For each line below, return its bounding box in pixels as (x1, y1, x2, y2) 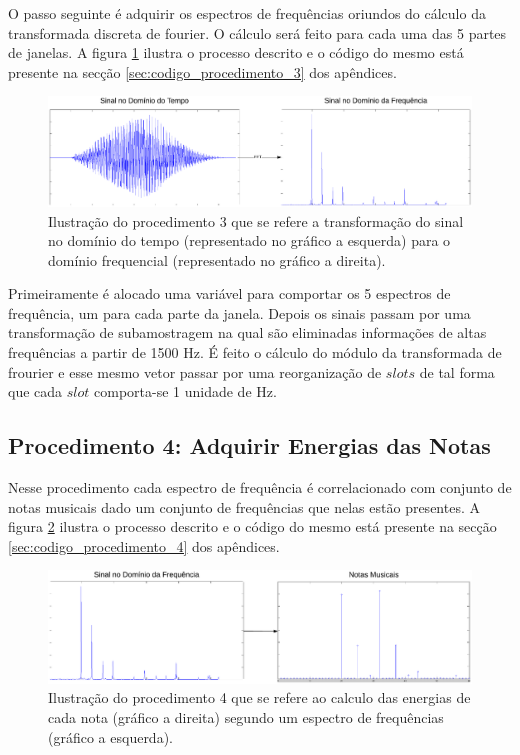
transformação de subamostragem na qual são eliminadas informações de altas (8, 322, 487, 343)
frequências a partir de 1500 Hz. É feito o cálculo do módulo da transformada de (8, 342, 502, 363)
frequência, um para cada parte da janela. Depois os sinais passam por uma (8, 302, 471, 323)
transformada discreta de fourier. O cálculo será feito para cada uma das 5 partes (8, 22, 507, 43)
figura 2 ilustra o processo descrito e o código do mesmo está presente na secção (8, 516, 497, 537)
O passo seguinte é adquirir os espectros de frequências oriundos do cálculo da (8, 3, 486, 23)
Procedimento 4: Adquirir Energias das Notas (8, 430, 491, 461)
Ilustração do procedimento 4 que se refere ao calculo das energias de (48, 687, 471, 708)
